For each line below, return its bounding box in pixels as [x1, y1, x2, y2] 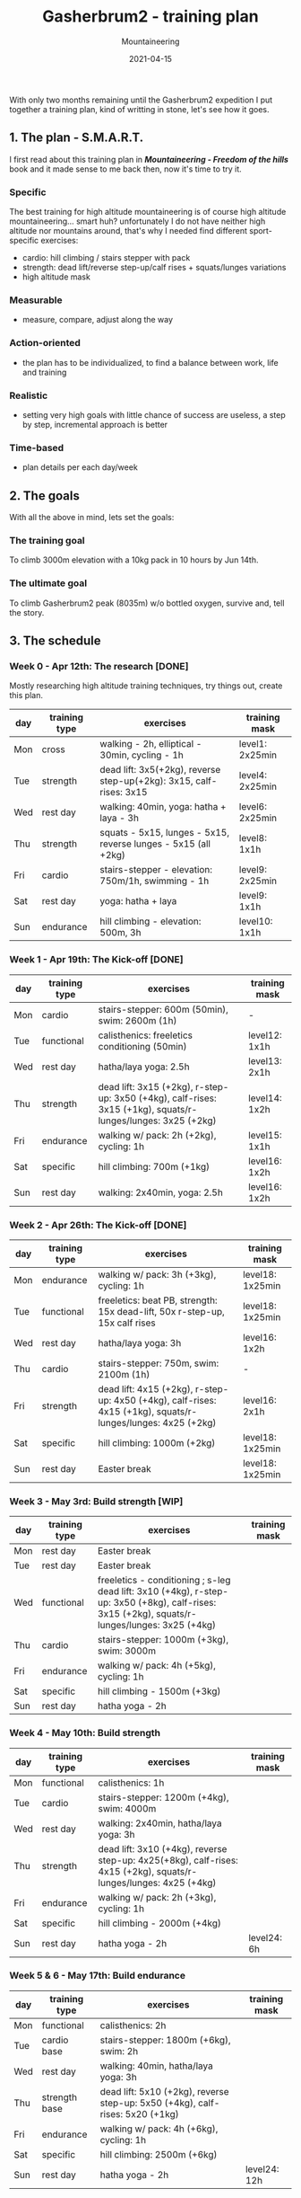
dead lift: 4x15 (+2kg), [98, 1382, 193, 1395]
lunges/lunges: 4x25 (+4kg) [98, 1876, 217, 1889]
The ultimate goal [9, 577, 88, 589]
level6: [238, 801, 267, 813]
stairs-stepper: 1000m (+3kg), [97, 1634, 229, 1646]
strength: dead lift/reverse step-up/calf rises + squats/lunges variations [21, 262, 287, 273]
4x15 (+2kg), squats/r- [98, 1865, 198, 1877]
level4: [238, 769, 267, 782]
